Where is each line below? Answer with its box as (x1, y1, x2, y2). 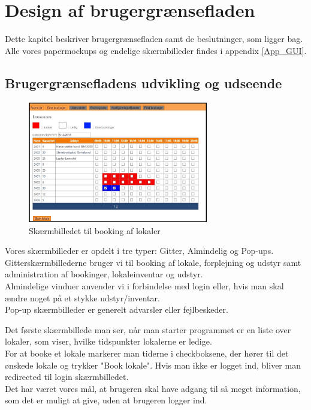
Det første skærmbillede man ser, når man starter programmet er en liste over (5, 323, 291, 336)
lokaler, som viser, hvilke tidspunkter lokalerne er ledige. (5, 335, 212, 348)
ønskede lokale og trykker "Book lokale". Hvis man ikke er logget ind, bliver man (5, 358, 301, 371)
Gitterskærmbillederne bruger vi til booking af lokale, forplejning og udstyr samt (5, 256, 301, 268)
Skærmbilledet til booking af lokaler (29, 224, 161, 237)
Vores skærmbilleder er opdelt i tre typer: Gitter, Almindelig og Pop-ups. (5, 244, 274, 257)
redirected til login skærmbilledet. (5, 370, 129, 383)
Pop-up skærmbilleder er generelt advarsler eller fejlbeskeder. (5, 303, 228, 316)
